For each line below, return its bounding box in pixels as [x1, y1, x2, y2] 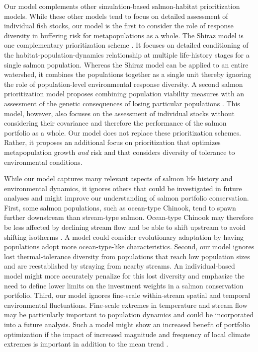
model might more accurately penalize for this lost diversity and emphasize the [4, 271, 245, 281]
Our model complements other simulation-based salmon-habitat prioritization [4, 1, 240, 11]
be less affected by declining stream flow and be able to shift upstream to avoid [4, 222, 246, 232]
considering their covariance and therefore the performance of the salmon [4, 118, 227, 128]
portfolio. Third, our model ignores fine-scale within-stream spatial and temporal [4, 290, 251, 300]
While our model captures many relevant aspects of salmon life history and [4, 173, 233, 184]
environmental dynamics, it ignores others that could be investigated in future [4, 183, 242, 193]
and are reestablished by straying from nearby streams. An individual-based [4, 261, 235, 271]
